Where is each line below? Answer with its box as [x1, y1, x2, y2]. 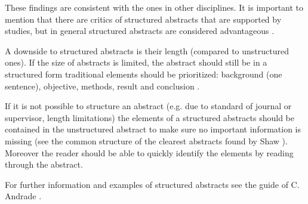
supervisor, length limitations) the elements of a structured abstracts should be [5, 111, 294, 123]
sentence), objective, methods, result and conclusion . [5, 79, 200, 92]
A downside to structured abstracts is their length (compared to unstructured [5, 44, 289, 57]
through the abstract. [5, 158, 83, 171]
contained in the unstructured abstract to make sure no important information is [5, 123, 301, 135]
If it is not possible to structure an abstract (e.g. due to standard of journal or [5, 100, 292, 112]
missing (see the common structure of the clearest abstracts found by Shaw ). [5, 134, 288, 147]
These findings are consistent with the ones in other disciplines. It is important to [5, 1, 304, 13]
